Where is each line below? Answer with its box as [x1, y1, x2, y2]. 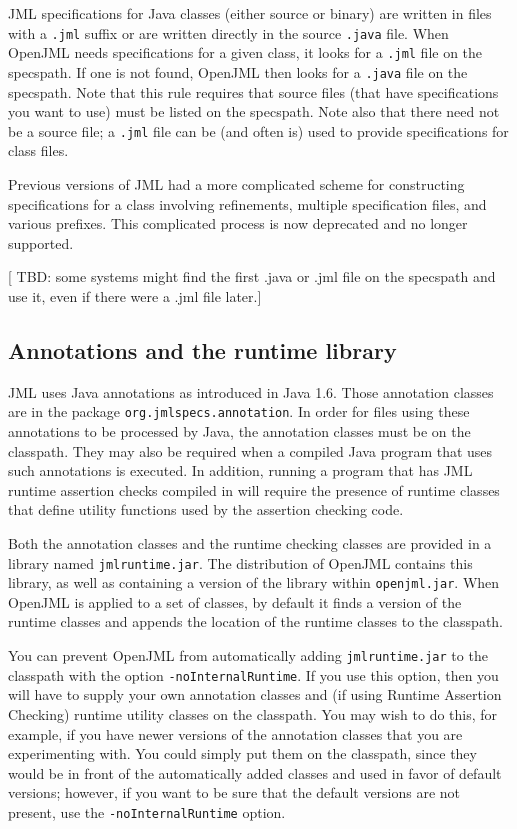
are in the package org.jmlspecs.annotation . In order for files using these [8, 401, 470, 422]
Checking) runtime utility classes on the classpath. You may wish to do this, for [8, 703, 498, 724]
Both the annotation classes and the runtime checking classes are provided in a [8, 532, 492, 553]
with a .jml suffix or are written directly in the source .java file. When [8, 22, 449, 43]
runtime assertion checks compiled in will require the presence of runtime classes [8, 479, 500, 500]
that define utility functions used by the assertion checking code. [8, 499, 404, 520]
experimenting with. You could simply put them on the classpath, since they [8, 743, 477, 764]
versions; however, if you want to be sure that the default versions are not [8, 782, 461, 803]
